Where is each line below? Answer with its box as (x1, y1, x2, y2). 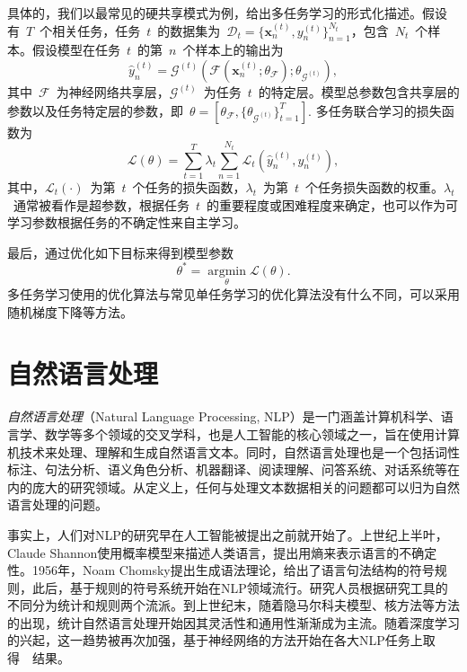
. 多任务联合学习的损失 (308, 101, 442, 119)
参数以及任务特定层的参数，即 (7, 101, 183, 119)
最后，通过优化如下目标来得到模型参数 (7, 243, 233, 261)
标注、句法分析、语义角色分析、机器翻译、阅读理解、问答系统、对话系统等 (7, 460, 447, 479)
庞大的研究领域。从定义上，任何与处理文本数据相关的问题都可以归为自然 (31, 477, 460, 496)
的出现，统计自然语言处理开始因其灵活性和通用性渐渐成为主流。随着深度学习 (7, 613, 460, 632)
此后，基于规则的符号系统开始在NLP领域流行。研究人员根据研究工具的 (31, 578, 448, 597)
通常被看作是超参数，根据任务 (13, 195, 189, 214)
